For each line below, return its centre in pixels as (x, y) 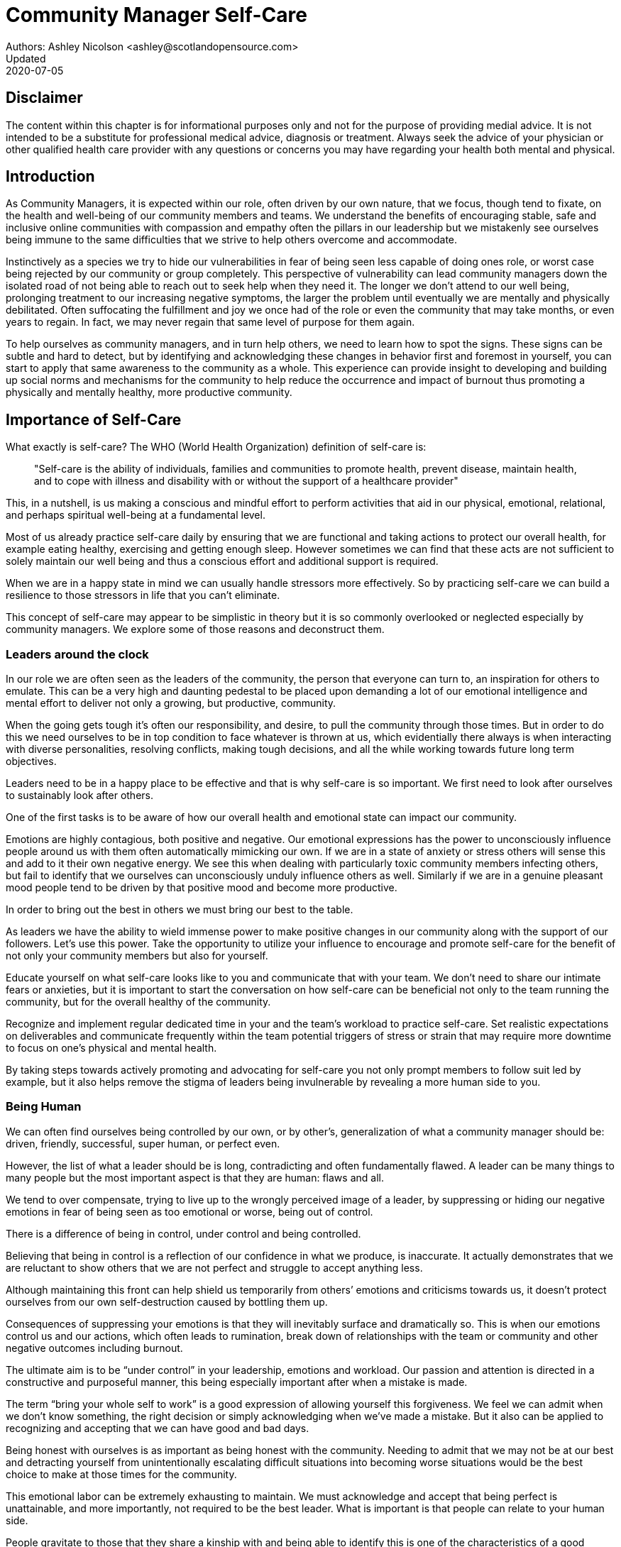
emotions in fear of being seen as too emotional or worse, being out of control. (189, 1211)
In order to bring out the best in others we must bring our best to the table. (180, 910)
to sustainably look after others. (79, 795)
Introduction (50, 177)
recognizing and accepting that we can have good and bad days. (158, 1428)
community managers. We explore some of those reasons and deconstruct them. (195, 629)
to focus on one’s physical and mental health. (111, 1048)
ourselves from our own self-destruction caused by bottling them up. (167, 1301)
